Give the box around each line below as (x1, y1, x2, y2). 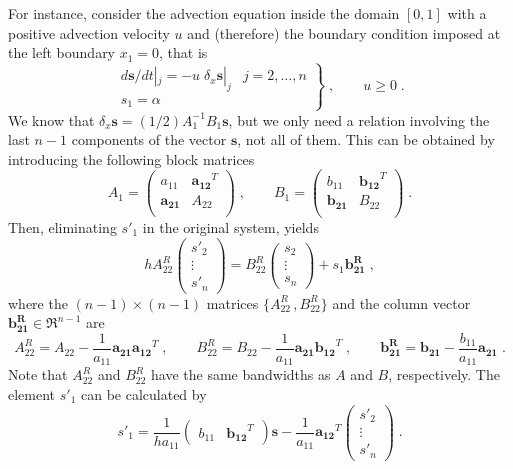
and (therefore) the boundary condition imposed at (187, 22, 501, 43)
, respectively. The (388, 364, 500, 385)
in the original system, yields (142, 216, 319, 237)
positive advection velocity (8, 22, 170, 43)
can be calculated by (80, 383, 207, 404)
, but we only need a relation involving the (228, 109, 490, 130)
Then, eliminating (8, 216, 117, 237)
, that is (159, 42, 208, 63)
